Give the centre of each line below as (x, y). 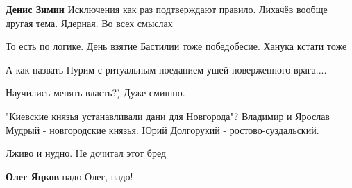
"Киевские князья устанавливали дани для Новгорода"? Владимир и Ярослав (168, 116)
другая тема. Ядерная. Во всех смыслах (89, 23)
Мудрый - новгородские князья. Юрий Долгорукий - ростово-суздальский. (162, 129)
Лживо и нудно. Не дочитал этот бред (86, 153)
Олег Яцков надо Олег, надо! (69, 176)
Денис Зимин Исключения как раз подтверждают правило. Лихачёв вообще (167, 9)
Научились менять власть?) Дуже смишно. (95, 93)
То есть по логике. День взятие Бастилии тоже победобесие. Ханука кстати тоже (176, 46)
